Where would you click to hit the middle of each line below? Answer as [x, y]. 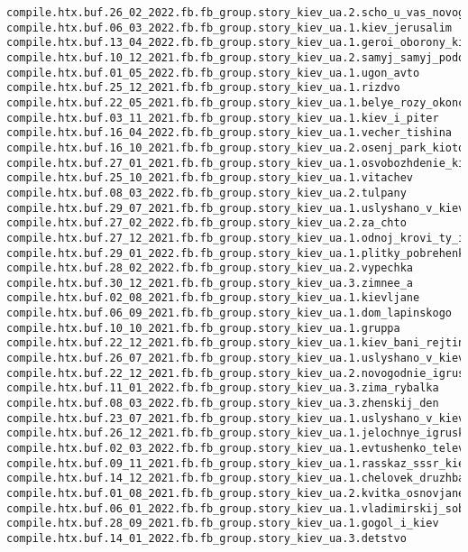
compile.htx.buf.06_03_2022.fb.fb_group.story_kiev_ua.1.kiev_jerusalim [229, 28]
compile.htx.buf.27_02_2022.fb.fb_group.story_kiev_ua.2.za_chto [206, 223]
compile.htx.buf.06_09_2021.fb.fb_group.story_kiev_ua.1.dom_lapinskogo [229, 313]
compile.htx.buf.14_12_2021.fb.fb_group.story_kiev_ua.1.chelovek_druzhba [236, 478]
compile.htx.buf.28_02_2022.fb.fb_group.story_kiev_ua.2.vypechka [210, 268]
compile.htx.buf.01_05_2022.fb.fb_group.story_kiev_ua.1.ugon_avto [213, 73]
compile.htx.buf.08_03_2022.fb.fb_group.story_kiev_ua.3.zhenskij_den [223, 404]
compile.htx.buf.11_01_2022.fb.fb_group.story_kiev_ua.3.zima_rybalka [223, 388]
